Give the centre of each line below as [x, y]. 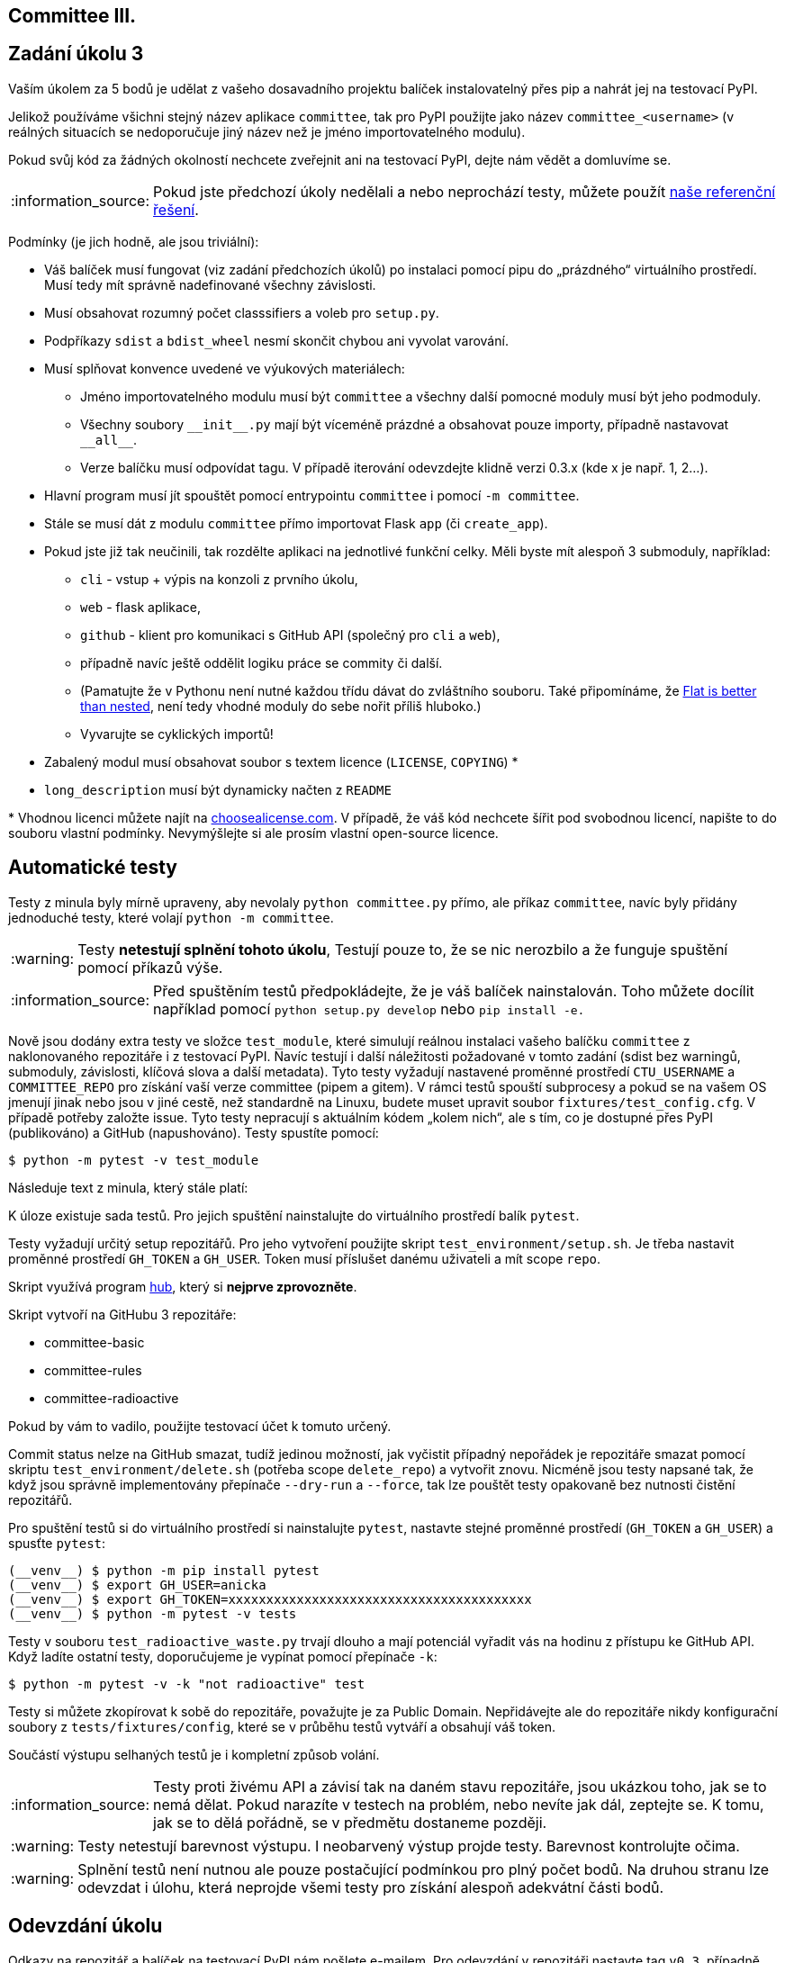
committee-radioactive [112, 1398]
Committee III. [72, 16]
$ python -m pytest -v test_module [134, 1160]
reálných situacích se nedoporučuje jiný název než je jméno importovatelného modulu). [267, 131]
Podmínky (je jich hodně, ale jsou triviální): [134, 241]
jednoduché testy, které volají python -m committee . [171, 917]
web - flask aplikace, [141, 607]
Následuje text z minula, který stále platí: [128, 1187]
